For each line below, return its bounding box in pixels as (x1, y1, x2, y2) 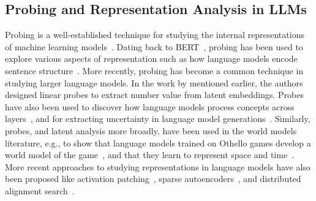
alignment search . (5, 184, 75, 197)
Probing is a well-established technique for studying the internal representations (5, 28, 304, 41)
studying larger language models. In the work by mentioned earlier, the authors (5, 76, 303, 89)
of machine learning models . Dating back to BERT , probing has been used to (5, 40, 303, 53)
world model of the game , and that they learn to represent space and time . (5, 148, 295, 161)
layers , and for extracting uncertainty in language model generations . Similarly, (5, 112, 310, 125)
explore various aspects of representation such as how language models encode (5, 52, 298, 65)
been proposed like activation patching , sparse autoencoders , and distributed (5, 172, 301, 185)
